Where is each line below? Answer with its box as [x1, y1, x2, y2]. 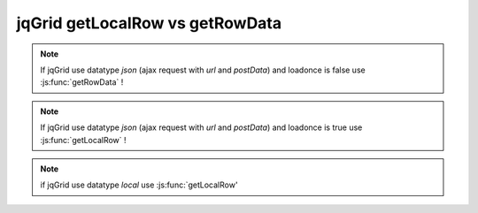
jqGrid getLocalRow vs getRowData [16, 13, 282, 33]
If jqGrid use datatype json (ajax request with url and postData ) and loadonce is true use [40, 122, 363, 133]
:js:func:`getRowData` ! [40, 77, 124, 87]
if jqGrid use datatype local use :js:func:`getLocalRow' [40, 179, 238, 190]
